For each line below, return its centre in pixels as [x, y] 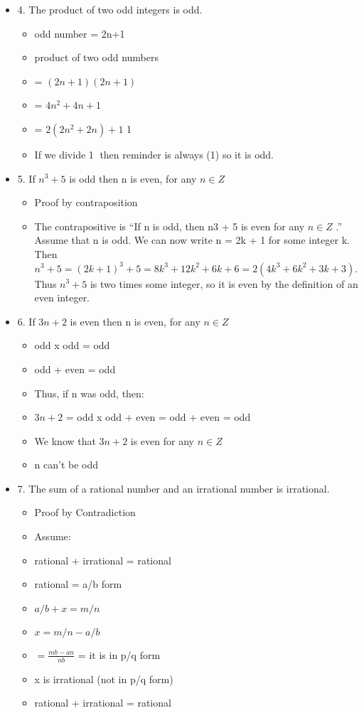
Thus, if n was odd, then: [89, 393]
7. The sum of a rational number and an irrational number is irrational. [173, 488]
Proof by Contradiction [85, 512]
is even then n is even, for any [135, 321]
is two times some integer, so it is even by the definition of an [224, 283]
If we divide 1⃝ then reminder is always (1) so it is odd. [154, 154]
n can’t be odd [66, 465]
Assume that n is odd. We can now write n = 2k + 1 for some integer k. [192, 240]
